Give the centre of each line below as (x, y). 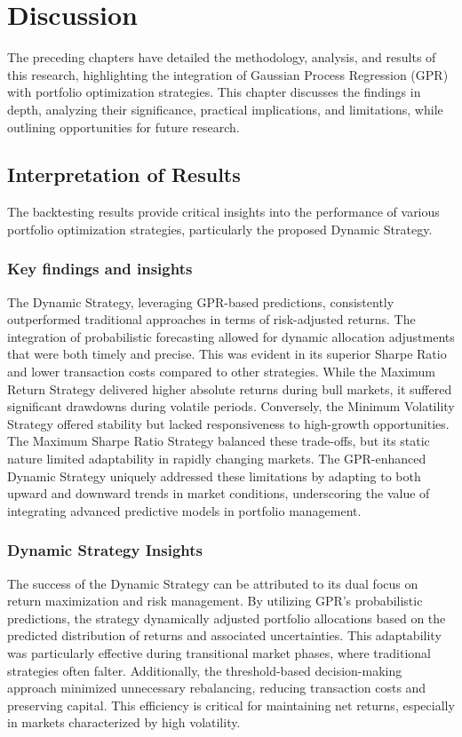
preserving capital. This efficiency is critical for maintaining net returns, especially (231, 705)
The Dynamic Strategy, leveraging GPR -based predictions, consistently (201, 301)
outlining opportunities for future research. (123, 127)
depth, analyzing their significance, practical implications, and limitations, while (225, 109)
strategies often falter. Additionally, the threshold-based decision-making (205, 670)
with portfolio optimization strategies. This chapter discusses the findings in (214, 92)
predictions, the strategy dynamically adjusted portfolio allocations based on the (227, 618)
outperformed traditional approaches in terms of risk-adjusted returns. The (211, 319)
